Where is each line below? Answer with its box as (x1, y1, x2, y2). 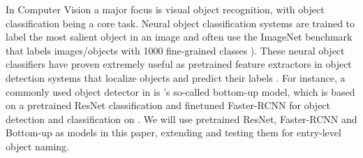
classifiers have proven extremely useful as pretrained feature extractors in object (6, 57, 352, 71)
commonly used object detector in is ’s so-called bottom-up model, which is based (6, 84, 355, 99)
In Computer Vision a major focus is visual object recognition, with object (6, 2, 325, 16)
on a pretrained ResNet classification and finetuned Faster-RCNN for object (6, 98, 331, 113)
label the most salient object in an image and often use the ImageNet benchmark (6, 29, 353, 44)
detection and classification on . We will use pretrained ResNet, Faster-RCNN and (6, 111, 357, 126)
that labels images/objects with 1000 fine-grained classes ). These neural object (6, 43, 345, 57)
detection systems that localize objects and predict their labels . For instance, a (6, 70, 346, 85)
